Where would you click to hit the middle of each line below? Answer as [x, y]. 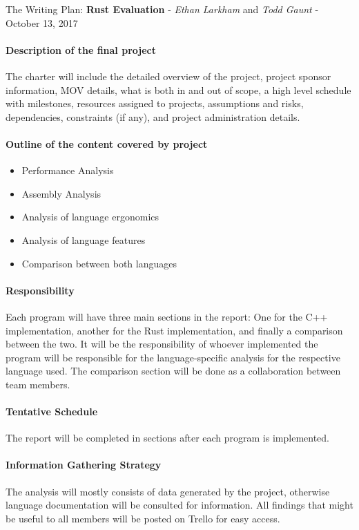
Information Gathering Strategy [84, 465]
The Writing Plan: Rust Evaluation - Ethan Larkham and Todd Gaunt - [162, 9]
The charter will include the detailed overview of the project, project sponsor [168, 76]
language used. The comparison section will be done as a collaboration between [173, 371]
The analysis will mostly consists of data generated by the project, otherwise [168, 491]
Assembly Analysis [61, 193]
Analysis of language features [84, 239]
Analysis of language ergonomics [90, 217]
